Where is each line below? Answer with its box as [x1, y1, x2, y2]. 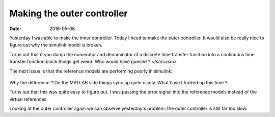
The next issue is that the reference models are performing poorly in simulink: [9, 68, 173, 74]
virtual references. [9, 96, 48, 102]
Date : [9, 26, 21, 32]
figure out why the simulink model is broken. [9, 42, 103, 48]
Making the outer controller [9, 8, 128, 19]
